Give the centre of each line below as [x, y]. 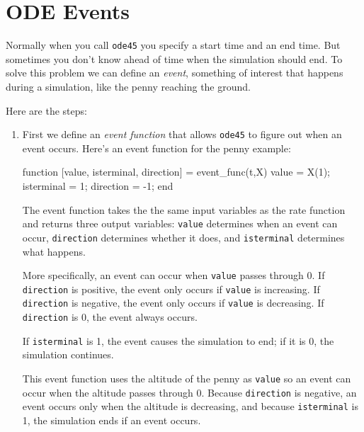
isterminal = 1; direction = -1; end [98, 186]
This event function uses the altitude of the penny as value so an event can [187, 378]
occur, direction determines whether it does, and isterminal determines [183, 237]
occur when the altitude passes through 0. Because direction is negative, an [189, 392]
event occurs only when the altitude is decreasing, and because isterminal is [190, 406]
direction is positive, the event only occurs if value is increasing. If [171, 289]
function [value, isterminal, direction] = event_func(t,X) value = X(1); [176, 172]
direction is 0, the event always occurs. [110, 317]
